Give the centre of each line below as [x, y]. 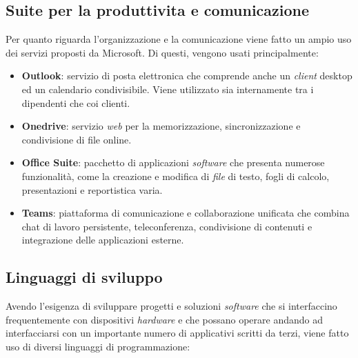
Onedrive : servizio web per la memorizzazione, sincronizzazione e [161, 126]
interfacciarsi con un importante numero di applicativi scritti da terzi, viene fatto [177, 333]
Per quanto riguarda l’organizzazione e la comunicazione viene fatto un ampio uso [179, 39]
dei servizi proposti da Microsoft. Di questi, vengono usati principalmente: [162, 52]
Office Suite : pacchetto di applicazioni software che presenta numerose [173, 162]
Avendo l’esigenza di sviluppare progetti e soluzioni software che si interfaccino [171, 306]
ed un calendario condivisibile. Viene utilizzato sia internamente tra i [168, 89]
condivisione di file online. [77, 139]
